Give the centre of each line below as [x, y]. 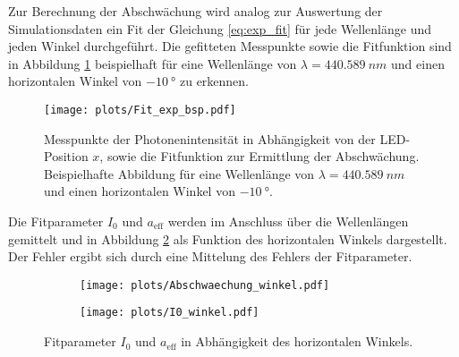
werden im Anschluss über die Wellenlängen [288, 221]
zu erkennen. [214, 81]
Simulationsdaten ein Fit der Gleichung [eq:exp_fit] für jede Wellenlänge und [220, 28]
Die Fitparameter [56, 221]
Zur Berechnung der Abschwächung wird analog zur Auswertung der [195, 11]
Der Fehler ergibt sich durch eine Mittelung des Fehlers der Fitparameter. [210, 256]
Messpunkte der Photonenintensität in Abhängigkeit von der [210, 138]
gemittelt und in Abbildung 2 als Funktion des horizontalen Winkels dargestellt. [228, 238]
